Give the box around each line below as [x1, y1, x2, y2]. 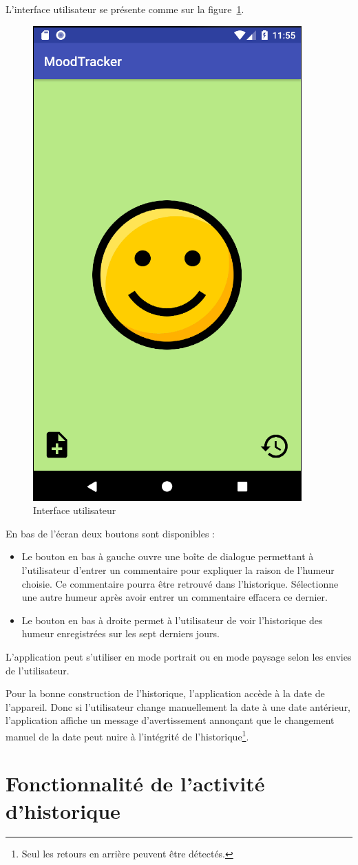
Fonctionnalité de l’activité [6, 769, 265, 798]
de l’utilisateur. [6, 663, 70, 677]
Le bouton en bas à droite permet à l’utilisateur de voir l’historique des [21, 612, 323, 627]
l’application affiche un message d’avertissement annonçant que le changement [6, 713, 335, 727]
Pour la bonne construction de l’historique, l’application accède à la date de [6, 686, 325, 701]
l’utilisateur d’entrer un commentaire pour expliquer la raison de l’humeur [21, 562, 335, 577]
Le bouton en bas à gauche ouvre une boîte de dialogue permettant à [21, 549, 314, 564]
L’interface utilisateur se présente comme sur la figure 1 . [6, 2, 244, 16]
